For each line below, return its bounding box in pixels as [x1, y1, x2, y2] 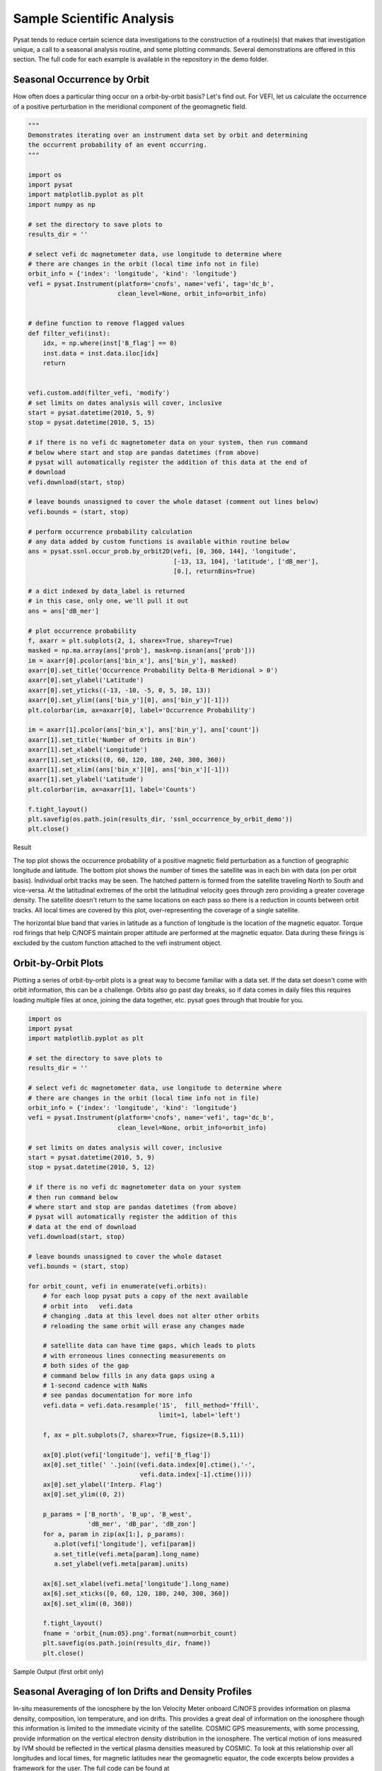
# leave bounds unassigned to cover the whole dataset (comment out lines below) [28, 498, 320, 506]
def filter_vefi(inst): [28, 329, 111, 337]
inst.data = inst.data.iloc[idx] [42, 349, 159, 357]
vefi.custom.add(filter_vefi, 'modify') [28, 389, 170, 397]
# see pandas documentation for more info [42, 1391, 192, 1399]
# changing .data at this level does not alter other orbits [42, 1312, 260, 1320]
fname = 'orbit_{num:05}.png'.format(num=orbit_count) [42, 1629, 237, 1637]
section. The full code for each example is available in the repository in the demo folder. [13, 55, 269, 64]
